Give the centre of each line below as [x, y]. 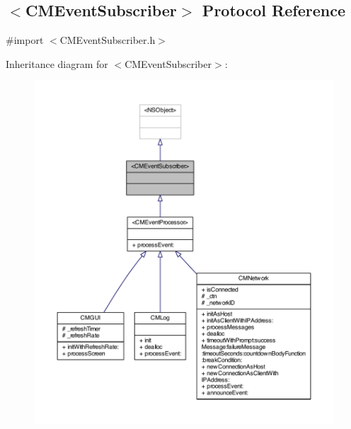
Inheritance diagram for [57, 63]
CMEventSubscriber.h [108, 40]
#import [25, 40]
